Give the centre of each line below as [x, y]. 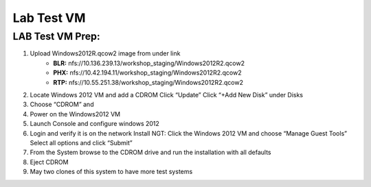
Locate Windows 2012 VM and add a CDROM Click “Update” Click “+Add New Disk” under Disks [167, 95]
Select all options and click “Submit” [81, 142]
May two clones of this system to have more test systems [111, 172]
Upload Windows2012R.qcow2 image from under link [105, 53]
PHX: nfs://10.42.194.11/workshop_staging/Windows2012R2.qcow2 [147, 73]
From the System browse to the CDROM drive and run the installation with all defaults [150, 152]
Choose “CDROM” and [62, 104]
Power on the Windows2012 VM [75, 114]
